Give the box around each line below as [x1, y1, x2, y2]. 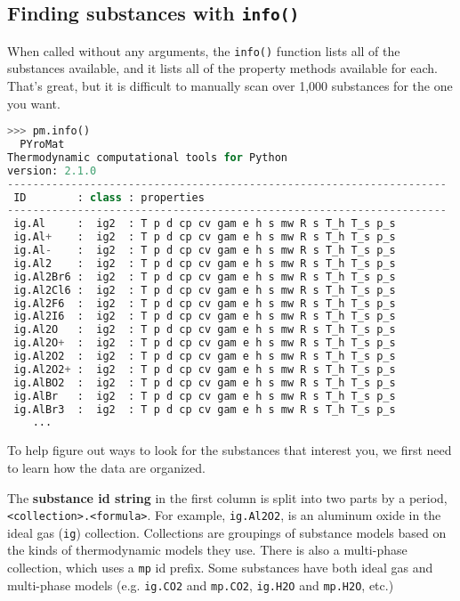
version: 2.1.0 [7, 164, 97, 177]
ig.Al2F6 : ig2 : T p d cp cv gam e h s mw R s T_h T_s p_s [13, 296, 396, 310]
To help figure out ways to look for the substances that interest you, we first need [7, 441, 452, 459]
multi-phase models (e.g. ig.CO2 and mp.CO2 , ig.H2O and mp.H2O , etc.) [7, 575, 394, 594]
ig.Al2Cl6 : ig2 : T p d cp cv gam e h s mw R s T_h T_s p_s [13, 283, 396, 296]
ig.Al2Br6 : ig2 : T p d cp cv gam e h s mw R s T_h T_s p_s [13, 270, 396, 283]
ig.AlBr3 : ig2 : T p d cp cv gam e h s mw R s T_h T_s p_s [13, 402, 396, 416]
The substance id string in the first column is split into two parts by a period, [7, 488, 448, 507]
